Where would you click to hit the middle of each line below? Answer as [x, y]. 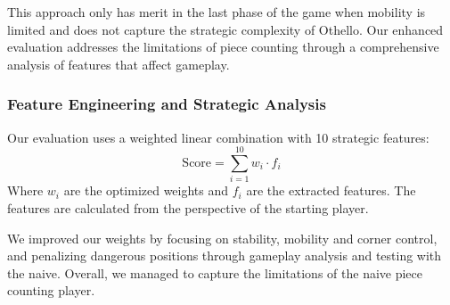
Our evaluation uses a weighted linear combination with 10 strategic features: [218, 137]
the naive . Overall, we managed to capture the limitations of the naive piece [215, 272]
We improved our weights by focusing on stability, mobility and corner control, [222, 238]
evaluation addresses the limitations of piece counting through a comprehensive [223, 47]
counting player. [51, 290]
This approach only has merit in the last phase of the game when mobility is [217, 12]
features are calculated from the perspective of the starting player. [188, 207]
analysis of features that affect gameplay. [119, 64]
